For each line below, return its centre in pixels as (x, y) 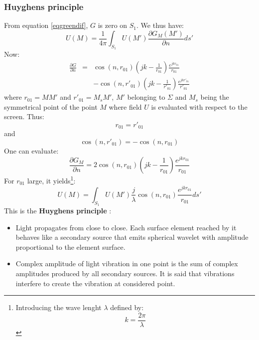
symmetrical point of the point (51, 106)
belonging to (146, 97)
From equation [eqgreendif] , (46, 25)
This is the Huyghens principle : (58, 211)
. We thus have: (160, 25)
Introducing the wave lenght (59, 307)
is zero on (113, 25)
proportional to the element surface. (70, 247)
